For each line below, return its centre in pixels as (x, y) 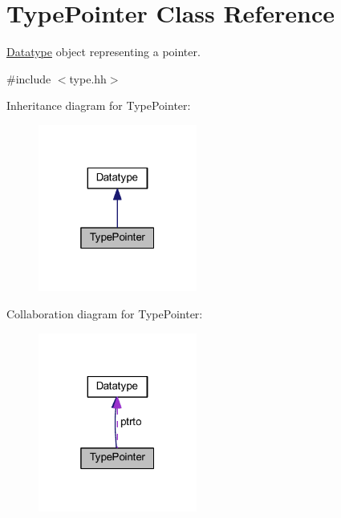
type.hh (88, 78)
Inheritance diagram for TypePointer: (99, 105)
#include (29, 78)
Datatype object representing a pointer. (104, 52)
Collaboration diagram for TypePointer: (105, 314)
